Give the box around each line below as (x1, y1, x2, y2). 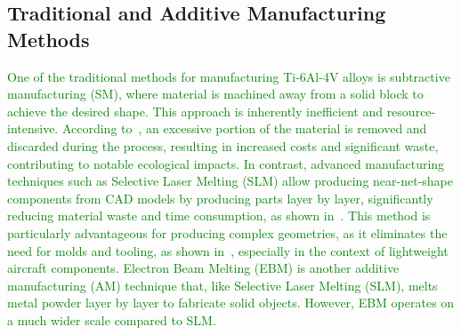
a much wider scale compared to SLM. (7, 310, 216, 329)
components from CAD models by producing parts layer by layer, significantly (7, 188, 433, 207)
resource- (386, 101, 436, 120)
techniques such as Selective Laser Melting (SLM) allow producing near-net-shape (7, 171, 453, 190)
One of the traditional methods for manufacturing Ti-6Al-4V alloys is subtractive (7, 67, 450, 85)
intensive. (7, 119, 59, 138)
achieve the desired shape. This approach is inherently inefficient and (7, 101, 383, 120)
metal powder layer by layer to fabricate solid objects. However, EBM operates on (7, 293, 455, 312)
